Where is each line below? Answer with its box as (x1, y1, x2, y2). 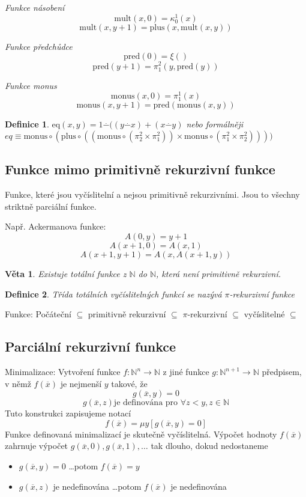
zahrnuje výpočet (5, 439, 68, 452)
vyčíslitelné (244, 308, 285, 320)
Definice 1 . (5, 118, 49, 130)
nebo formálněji (186, 118, 244, 130)
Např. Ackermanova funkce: (5, 220, 106, 233)
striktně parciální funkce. (5, 200, 97, 212)
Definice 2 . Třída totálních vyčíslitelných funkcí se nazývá (5, 287, 222, 300)
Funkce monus (5, 79, 57, 91)
